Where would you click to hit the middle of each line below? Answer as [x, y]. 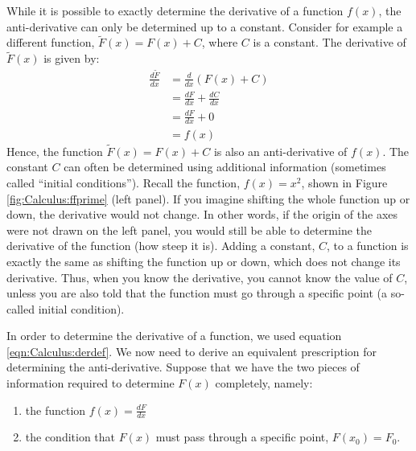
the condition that [70, 437]
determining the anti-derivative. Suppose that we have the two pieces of [183, 367]
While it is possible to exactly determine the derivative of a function [175, 10]
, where [220, 42]
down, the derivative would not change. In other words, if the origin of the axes [202, 214]
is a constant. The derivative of [330, 42]
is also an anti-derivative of [280, 151]
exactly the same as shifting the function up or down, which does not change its [204, 261]
